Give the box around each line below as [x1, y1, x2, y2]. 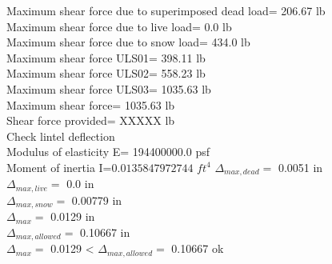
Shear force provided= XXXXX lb [6, 112, 175, 129]
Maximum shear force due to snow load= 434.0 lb [6, 34, 250, 50]
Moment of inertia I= [6, 158, 112, 175]
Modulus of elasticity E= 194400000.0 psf [6, 143, 210, 160]
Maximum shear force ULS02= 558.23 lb [6, 65, 206, 82]
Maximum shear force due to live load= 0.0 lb [6, 18, 232, 34]
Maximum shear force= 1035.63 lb [6, 96, 175, 113]
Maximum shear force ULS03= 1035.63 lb [6, 80, 211, 97]
